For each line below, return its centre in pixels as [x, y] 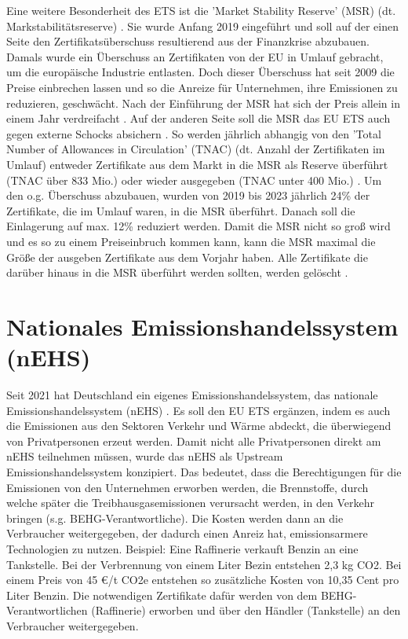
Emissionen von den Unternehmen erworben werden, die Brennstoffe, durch [188, 487]
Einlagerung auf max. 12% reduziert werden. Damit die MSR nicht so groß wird [199, 226]
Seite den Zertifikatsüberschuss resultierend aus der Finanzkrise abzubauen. [188, 41]
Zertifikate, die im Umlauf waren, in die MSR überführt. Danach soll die [181, 210]
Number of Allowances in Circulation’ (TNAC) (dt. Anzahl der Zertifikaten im [196, 149]
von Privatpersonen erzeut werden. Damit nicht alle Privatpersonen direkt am [194, 441]
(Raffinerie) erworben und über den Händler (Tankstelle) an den [246, 610]
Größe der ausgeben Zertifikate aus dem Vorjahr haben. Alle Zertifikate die [187, 257]
